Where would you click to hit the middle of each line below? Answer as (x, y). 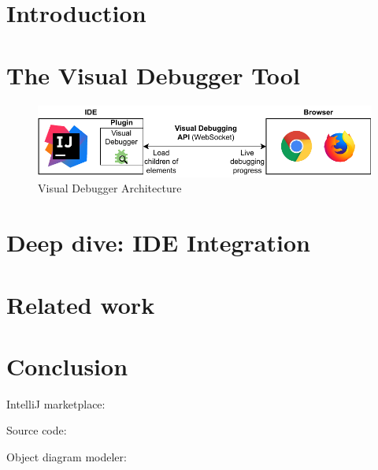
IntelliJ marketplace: (56, 403)
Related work (81, 304)
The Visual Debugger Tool (153, 75)
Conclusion (67, 366)
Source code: (37, 430)
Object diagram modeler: (67, 457)
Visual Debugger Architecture (110, 188)
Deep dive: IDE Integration (158, 242)
